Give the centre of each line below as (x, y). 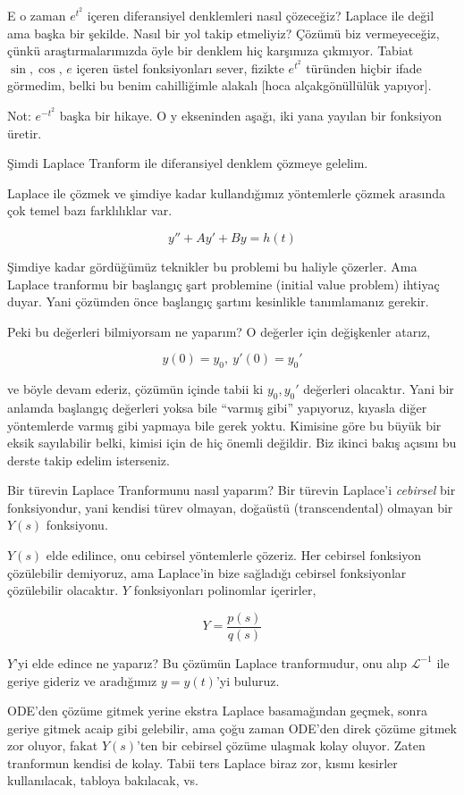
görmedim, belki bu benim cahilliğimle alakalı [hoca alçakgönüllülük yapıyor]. (219, 85)
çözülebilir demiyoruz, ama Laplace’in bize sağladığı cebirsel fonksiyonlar (207, 572)
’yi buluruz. (248, 680)
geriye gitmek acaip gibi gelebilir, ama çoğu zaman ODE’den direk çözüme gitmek (232, 728)
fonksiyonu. (77, 525)
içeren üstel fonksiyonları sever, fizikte (180, 67)
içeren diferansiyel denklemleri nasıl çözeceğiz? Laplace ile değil (261, 15)
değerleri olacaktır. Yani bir (379, 389)
